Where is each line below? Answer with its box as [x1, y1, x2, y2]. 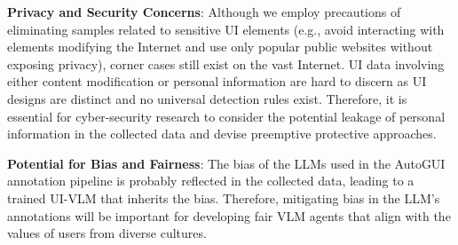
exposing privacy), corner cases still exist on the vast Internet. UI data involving [7, 54, 445, 73]
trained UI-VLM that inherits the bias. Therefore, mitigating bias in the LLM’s [7, 188, 440, 207]
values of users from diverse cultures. [7, 224, 207, 242]
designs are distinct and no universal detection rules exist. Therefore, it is [7, 89, 407, 107]
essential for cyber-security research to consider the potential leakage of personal [7, 107, 446, 125]
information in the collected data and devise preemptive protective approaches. [7, 124, 437, 143]
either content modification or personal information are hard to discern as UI [7, 72, 427, 91]
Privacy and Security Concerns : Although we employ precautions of [7, 3, 401, 20]
